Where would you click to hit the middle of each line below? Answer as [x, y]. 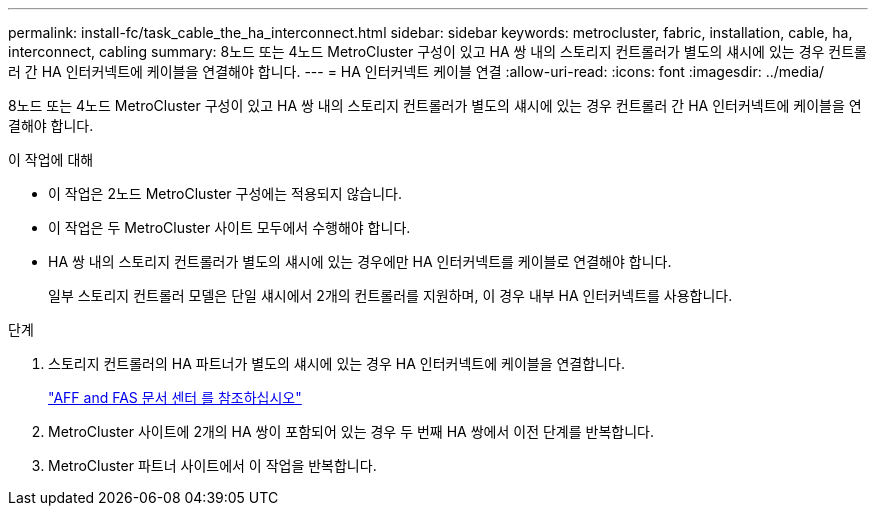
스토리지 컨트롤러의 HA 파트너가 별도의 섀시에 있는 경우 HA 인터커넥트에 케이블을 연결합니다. [336, 363]
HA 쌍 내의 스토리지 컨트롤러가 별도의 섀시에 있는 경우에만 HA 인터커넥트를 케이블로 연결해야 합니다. [360, 261]
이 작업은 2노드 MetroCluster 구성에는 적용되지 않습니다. [225, 193]
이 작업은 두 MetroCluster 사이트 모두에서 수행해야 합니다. [229, 227]
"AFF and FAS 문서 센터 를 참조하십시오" [175, 397]
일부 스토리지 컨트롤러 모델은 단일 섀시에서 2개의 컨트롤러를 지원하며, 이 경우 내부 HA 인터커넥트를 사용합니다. [390, 295]
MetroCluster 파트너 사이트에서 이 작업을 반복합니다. [212, 465]
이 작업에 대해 [51, 159]
